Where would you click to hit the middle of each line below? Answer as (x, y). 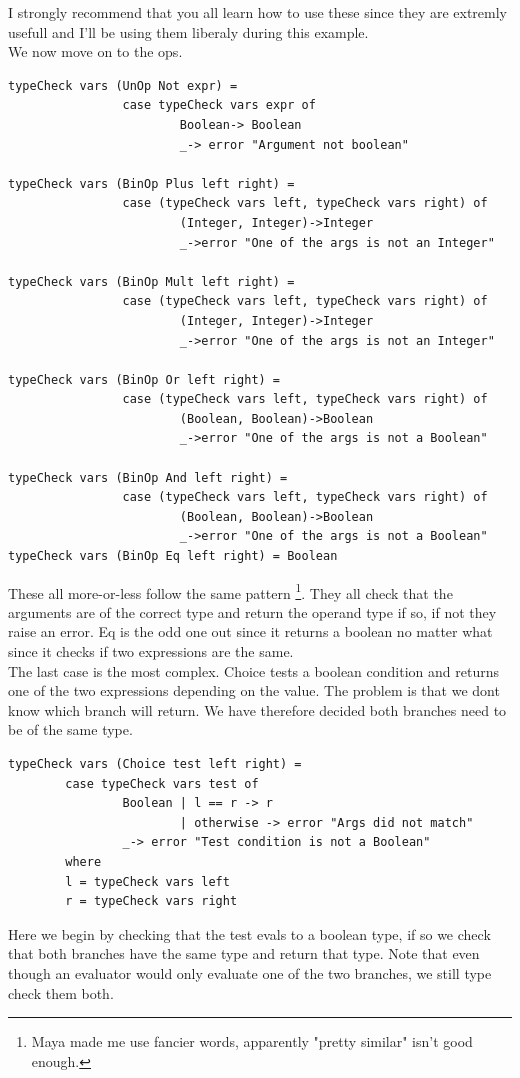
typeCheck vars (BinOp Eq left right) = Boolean (173, 556)
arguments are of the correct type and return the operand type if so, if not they (252, 611)
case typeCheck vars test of (162, 783)
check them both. (61, 992)
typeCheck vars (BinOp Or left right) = (144, 379)
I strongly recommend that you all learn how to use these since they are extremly (257, 12)
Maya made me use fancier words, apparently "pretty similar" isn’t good (252, 1041)
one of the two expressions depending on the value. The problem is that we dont (254, 690)
